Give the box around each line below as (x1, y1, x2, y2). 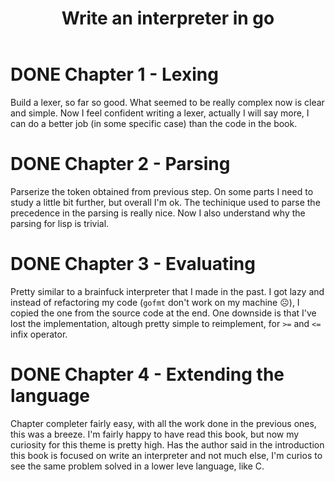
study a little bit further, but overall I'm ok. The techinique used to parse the (10, 196, 321, 208)
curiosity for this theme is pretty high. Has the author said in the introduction (10, 438, 325, 451)
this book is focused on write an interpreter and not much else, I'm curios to (10, 449, 323, 461)
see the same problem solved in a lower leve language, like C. (10, 460, 265, 472)
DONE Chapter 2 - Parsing (10, 153, 231, 176)
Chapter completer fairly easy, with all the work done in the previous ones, (10, 417, 317, 429)
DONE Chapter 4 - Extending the (10, 363, 285, 386)
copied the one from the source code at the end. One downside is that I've (10, 307, 317, 319)
